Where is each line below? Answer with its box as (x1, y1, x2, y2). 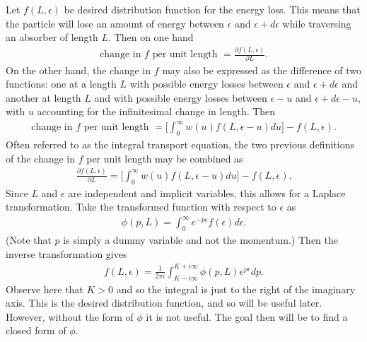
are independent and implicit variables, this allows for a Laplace (68, 185, 346, 200)
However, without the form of (6, 309, 134, 324)
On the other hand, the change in (6, 62, 151, 77)
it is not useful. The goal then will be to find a (146, 309, 348, 324)
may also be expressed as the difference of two (162, 62, 362, 77)
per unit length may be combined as (86, 151, 243, 165)
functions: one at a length (6, 76, 117, 91)
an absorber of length (6, 30, 98, 45)
